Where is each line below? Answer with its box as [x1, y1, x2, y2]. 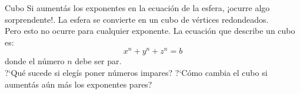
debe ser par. [75, 55, 122, 67]
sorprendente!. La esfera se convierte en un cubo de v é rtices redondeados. [5, 13, 269, 25]
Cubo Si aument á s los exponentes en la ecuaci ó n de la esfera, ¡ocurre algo [5, 2, 270, 13]
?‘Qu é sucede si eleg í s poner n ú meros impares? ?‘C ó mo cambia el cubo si [5, 67, 268, 79]
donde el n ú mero [5, 55, 65, 67]
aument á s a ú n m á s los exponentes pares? [5, 78, 152, 90]
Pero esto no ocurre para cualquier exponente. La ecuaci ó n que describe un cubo [5, 25, 295, 37]
